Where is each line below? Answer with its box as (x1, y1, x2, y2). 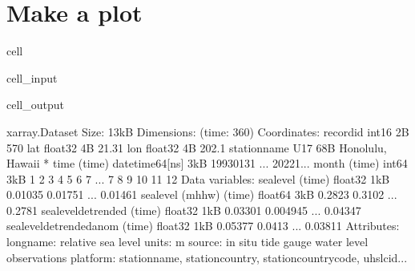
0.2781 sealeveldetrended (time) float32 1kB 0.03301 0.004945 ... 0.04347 (6, 201, 361, 218)
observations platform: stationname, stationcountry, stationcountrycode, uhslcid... (6, 249, 408, 265)
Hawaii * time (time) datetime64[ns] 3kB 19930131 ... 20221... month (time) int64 (6, 155, 408, 172)
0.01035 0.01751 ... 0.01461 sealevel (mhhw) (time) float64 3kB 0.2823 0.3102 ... (6, 186, 397, 203)
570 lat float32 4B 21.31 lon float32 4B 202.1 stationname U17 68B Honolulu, (6, 139, 387, 156)
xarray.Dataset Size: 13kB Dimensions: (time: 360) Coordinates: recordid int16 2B (6, 123, 409, 140)
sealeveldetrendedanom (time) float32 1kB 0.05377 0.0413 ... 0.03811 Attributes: (6, 217, 400, 234)
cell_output (6, 96, 64, 113)
